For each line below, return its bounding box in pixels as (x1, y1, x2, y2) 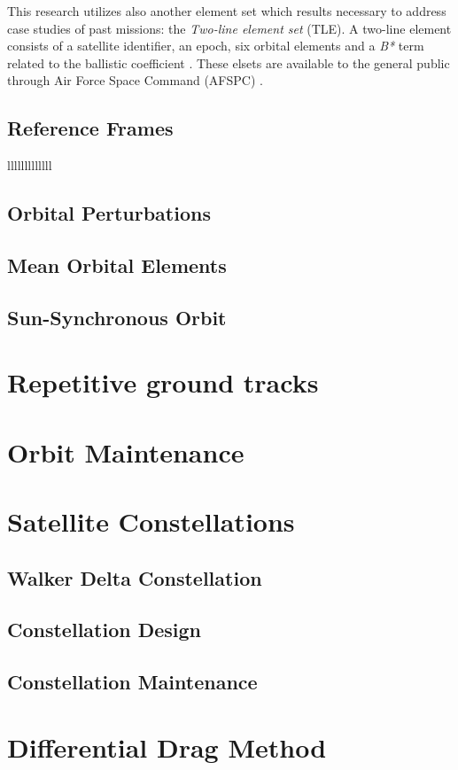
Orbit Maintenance (7, 433, 245, 470)
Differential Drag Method (7, 728, 327, 765)
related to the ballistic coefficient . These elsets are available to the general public (7, 53, 450, 72)
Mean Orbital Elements (7, 251, 227, 278)
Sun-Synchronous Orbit (7, 303, 227, 331)
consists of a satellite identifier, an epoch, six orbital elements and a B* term (7, 36, 424, 55)
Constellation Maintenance (7, 668, 258, 696)
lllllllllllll (7, 156, 52, 175)
